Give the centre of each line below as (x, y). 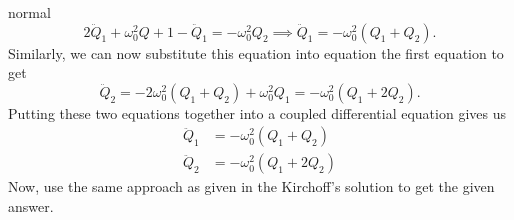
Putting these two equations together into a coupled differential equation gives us (257, 112)
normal (29, 12)
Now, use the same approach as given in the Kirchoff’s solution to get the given (251, 186)
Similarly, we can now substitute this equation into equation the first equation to (256, 52)
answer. (31, 206)
